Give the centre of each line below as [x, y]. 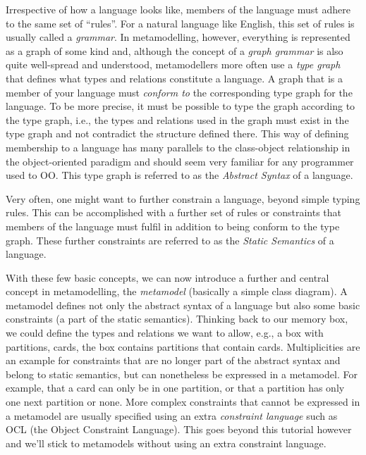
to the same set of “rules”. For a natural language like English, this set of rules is [180, 23]
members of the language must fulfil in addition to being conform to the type [173, 226]
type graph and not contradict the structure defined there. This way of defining [177, 133]
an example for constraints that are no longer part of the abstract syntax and [173, 360]
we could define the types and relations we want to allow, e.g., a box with [165, 333]
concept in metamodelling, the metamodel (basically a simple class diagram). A [177, 291]
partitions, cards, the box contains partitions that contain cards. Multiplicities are [183, 346]
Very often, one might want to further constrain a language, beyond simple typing [183, 198]
